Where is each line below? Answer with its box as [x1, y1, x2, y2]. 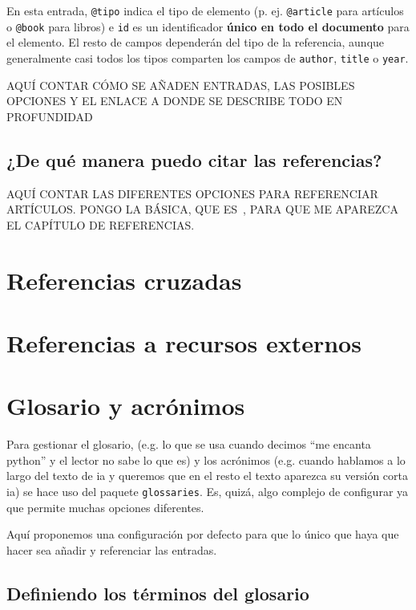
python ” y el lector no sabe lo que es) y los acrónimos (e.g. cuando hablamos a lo [6, 451, 406, 468]
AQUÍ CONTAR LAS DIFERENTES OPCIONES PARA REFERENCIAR [6, 185, 378, 201]
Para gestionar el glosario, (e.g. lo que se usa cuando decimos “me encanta [6, 436, 371, 453]
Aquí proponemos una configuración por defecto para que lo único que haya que [6, 526, 399, 543]
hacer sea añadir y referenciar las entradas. [6, 541, 217, 558]
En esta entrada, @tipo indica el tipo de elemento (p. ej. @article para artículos [6, 2, 404, 18]
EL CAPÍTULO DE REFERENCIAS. [6, 216, 195, 233]
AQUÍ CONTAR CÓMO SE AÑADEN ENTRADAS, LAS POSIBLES [6, 76, 355, 93]
